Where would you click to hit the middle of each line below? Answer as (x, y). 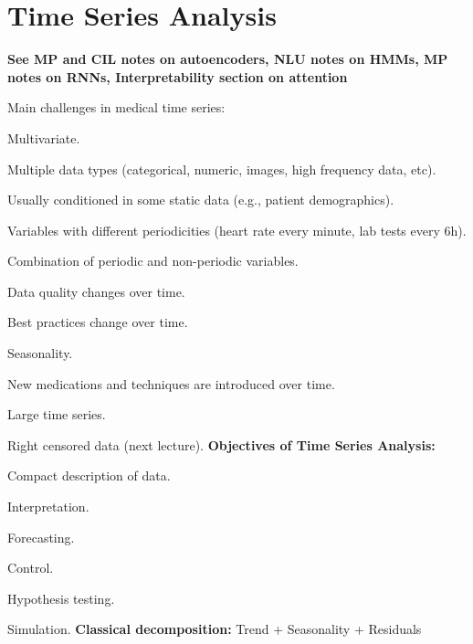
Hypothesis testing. (61, 598)
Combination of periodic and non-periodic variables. (153, 261)
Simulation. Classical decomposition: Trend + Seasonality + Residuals (215, 629)
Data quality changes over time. (96, 291)
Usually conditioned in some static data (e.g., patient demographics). (201, 200)
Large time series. (57, 414)
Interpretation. (48, 507)
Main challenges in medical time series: (116, 107)
